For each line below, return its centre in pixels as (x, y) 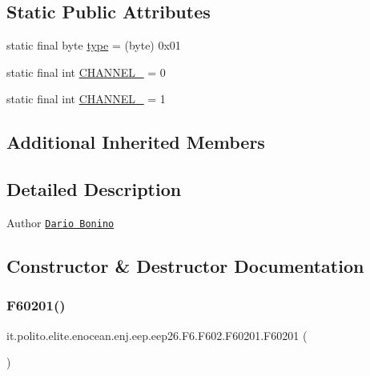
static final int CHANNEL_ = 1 (86, 99)
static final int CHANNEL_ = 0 (86, 72)
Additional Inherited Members (136, 142)
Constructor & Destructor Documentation (185, 266)
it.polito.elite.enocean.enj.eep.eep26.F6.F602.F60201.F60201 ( (157, 335)
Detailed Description (94, 189)
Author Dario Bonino (60, 222)
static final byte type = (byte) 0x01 (94, 45)
